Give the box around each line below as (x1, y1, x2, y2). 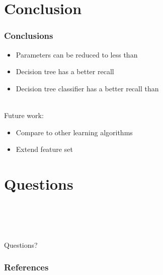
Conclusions (4, 29, 53, 42)
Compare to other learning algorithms (16, 127, 133, 137)
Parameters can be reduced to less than (16, 49, 138, 60)
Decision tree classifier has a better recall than (16, 83, 159, 93)
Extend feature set (16, 144, 73, 154)
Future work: (4, 109, 44, 120)
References (4, 261, 49, 273)
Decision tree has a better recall (16, 66, 114, 77)
